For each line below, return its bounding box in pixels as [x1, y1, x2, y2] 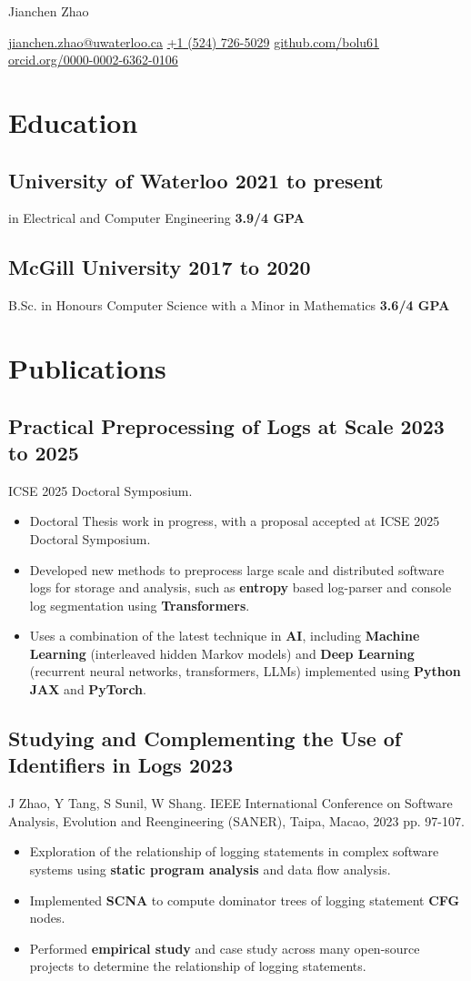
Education [8, 103, 138, 140]
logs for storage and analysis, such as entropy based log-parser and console [29, 578, 452, 597]
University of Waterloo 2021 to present [8, 166, 384, 194]
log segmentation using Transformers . [29, 595, 250, 614]
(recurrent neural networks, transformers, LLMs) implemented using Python [29, 662, 461, 681]
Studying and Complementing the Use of [8, 724, 402, 753]
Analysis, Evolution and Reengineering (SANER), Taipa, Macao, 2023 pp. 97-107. [8, 811, 465, 830]
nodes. [29, 908, 65, 927]
